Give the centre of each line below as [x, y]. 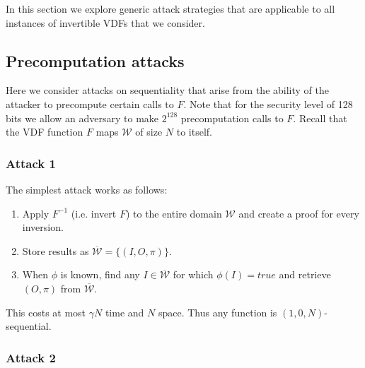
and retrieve [305, 274]
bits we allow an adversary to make [82, 118]
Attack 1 [31, 163]
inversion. [43, 227]
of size [149, 132]
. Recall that [320, 118]
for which [193, 274]
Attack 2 [31, 357]
